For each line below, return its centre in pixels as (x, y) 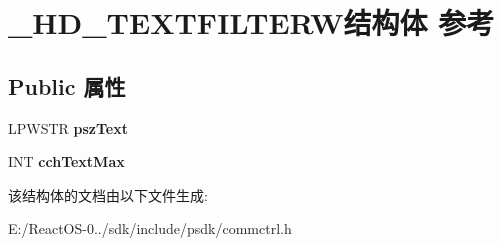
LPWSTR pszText (68, 127)
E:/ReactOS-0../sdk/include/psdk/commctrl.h (150, 228)
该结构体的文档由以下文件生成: (108, 194)
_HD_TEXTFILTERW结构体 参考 (251, 22)
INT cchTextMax (66, 161)
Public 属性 (67, 85)
